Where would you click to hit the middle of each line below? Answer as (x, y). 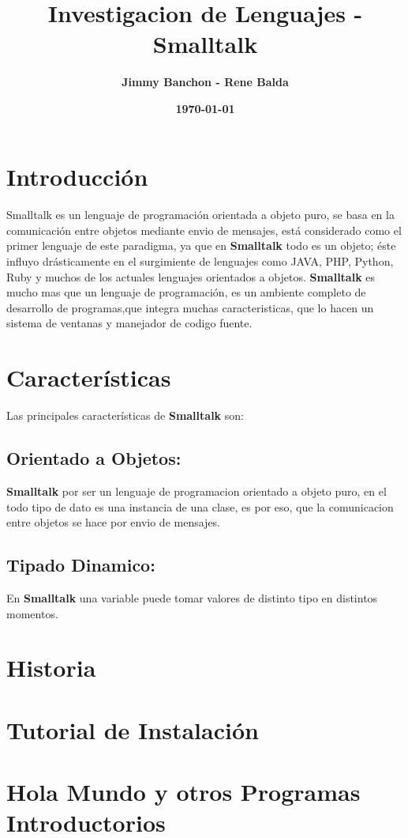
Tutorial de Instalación (133, 729)
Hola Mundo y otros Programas (183, 792)
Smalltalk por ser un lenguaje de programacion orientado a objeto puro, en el (197, 491)
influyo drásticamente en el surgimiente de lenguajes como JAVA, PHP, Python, (200, 261)
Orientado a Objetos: (94, 458)
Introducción (77, 176)
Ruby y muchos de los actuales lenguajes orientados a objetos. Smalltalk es (191, 276)
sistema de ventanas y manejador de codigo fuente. (129, 323)
